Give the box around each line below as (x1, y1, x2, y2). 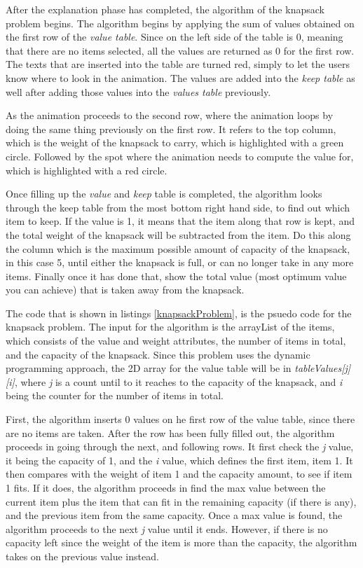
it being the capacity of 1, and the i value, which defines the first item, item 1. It (6, 452, 353, 467)
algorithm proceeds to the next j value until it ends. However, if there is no (6, 521, 328, 536)
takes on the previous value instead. (6, 548, 159, 563)
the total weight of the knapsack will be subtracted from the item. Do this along (6, 227, 351, 242)
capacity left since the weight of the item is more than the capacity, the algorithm (6, 535, 357, 550)
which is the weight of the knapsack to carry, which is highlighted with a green (6, 135, 344, 150)
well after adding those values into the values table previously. (6, 84, 271, 99)
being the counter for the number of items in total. (6, 388, 224, 403)
